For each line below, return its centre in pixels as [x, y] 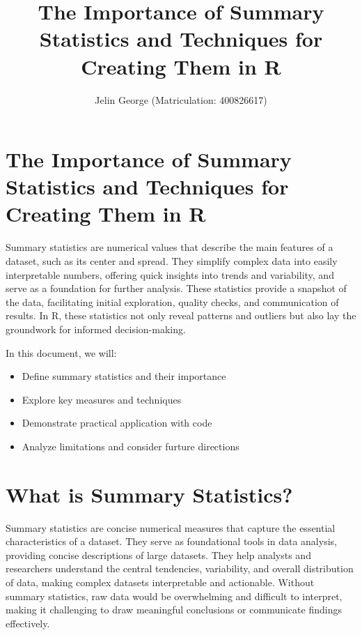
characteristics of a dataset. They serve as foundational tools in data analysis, [171, 541]
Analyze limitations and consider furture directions [131, 446]
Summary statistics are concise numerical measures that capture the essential [171, 527]
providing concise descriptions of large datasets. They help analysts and [158, 554]
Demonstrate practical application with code [117, 423]
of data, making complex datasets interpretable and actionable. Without [160, 582]
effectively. [28, 623]
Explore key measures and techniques [102, 399]
